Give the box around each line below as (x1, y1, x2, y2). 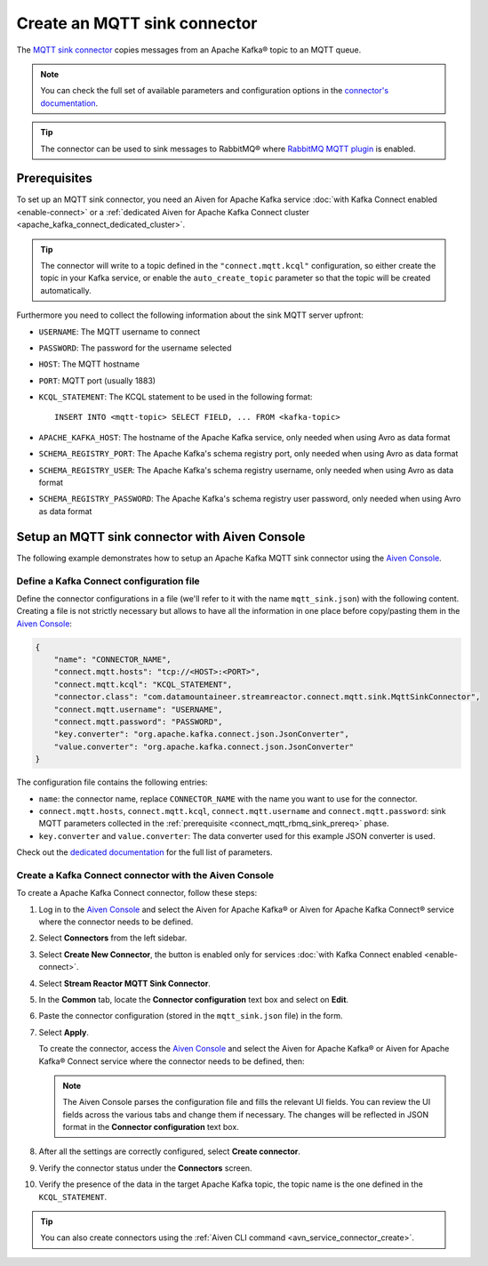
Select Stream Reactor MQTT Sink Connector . (38, 978, 211, 988)
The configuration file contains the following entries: (16, 777, 208, 787)
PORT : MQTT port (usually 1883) (38, 375, 156, 386)
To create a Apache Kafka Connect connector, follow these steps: (16, 888, 258, 899)
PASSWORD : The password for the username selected (38, 343, 232, 353)
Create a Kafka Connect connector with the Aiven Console (16, 868, 275, 881)
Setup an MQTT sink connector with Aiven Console (16, 529, 306, 544)
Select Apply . (38, 1027, 89, 1037)
